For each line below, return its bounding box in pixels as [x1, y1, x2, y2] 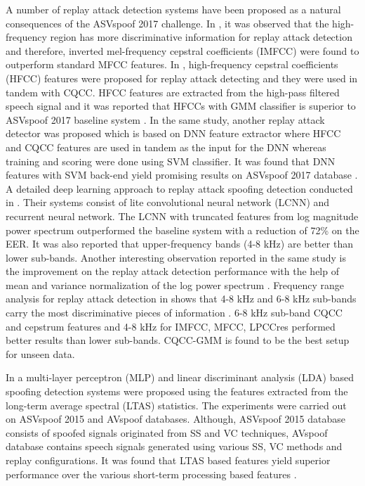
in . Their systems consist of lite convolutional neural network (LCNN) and [6, 195, 330, 210]
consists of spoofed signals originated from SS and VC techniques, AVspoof [6, 425, 328, 440]
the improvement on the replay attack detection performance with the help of [6, 264, 339, 279]
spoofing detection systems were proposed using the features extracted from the [6, 384, 348, 399]
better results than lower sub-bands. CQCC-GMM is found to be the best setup [6, 333, 350, 347]
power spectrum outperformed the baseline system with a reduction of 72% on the [6, 222, 359, 237]
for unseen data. [6, 346, 75, 361]
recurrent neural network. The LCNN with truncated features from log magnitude [6, 208, 359, 223]
